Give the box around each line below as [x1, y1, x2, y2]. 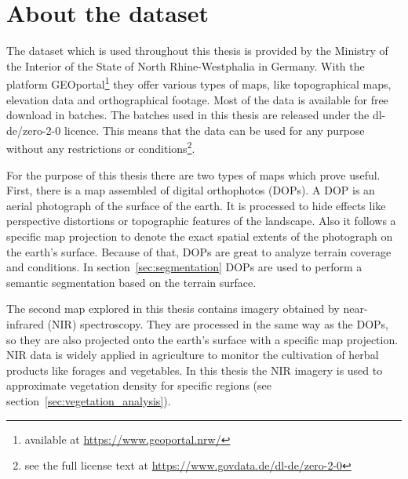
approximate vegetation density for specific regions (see [6, 377, 271, 394]
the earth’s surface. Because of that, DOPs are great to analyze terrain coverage [6, 243, 392, 259]
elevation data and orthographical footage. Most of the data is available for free [6, 91, 388, 107]
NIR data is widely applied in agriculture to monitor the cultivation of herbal [6, 347, 379, 363]
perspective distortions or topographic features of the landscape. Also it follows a [6, 212, 396, 229]
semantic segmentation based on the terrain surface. [6, 274, 257, 290]
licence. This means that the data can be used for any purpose [64, 122, 365, 138]
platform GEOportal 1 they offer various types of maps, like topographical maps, [6, 74, 392, 92]
